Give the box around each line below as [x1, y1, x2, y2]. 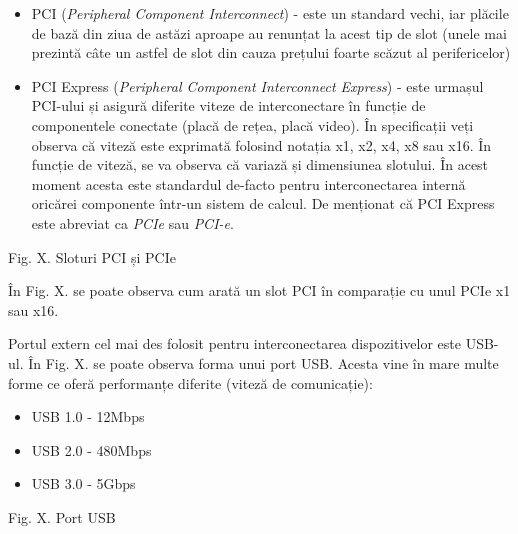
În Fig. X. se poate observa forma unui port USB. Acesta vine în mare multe [28, 352, 499, 373]
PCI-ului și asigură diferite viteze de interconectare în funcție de [31, 95, 426, 116]
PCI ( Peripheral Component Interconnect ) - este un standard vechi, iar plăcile [31, 3, 509, 23]
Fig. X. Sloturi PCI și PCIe [8, 246, 176, 267]
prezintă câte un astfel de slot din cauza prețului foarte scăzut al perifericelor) [31, 42, 511, 63]
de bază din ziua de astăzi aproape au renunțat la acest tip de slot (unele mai [31, 22, 507, 43]
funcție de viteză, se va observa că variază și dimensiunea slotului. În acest [31, 154, 489, 175]
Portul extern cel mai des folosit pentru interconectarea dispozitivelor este [8, 333, 461, 354]
